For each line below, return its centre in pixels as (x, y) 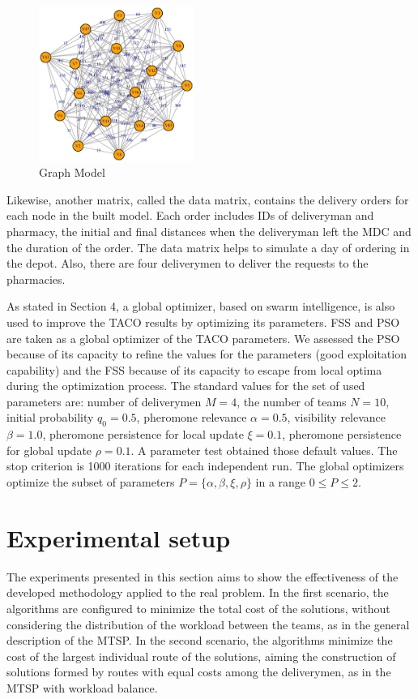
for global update (49, 450)
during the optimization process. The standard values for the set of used (186, 386)
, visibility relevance (337, 417)
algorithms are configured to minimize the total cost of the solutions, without (198, 608)
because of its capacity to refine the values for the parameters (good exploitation (207, 354)
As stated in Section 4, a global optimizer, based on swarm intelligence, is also (201, 306)
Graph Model (72, 172)
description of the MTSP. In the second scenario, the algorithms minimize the (200, 640)
